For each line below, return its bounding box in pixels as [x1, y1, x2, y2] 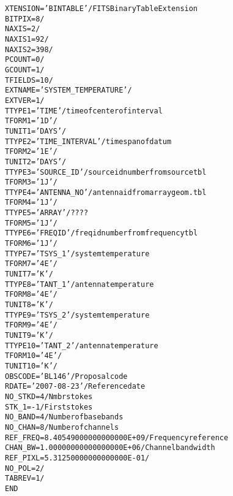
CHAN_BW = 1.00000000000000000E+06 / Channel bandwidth [5, 443, 215, 452]
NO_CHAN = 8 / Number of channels [5, 422, 119, 432]
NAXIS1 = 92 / [5, 34, 49, 44]
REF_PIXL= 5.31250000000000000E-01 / [5, 453, 150, 462]
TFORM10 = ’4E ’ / [5, 351, 62, 361]
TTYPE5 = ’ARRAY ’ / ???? [5, 208, 89, 218]
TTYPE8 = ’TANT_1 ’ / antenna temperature [5, 280, 154, 289]
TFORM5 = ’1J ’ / [5, 218, 57, 227]
